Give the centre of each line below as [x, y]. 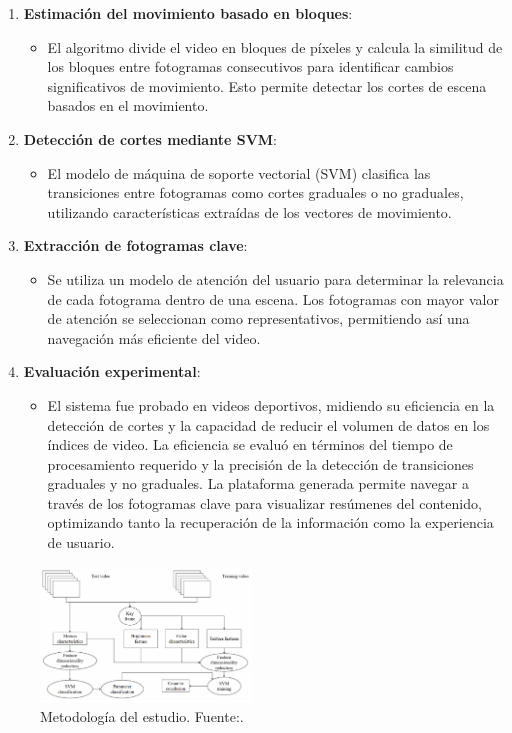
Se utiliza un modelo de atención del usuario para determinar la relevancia [275, 278]
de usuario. [81, 542]
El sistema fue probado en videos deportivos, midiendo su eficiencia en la [271, 404]
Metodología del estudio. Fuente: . [142, 716]
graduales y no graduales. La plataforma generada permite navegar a [258, 483]
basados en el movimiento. [128, 105]
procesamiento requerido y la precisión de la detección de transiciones [260, 463]
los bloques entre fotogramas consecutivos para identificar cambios [250, 66]
